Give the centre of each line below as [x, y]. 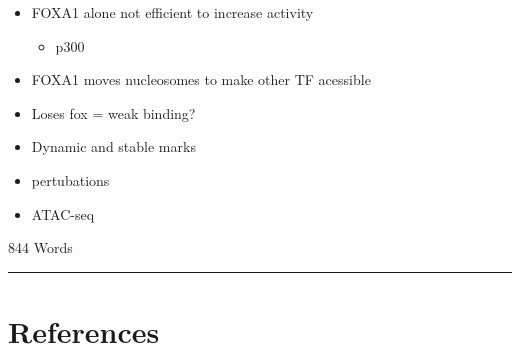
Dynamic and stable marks [113, 146]
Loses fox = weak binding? [113, 112]
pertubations [70, 179]
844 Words [40, 247]
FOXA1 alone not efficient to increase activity [172, 12]
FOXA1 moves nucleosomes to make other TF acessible [201, 79]
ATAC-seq [63, 213]
